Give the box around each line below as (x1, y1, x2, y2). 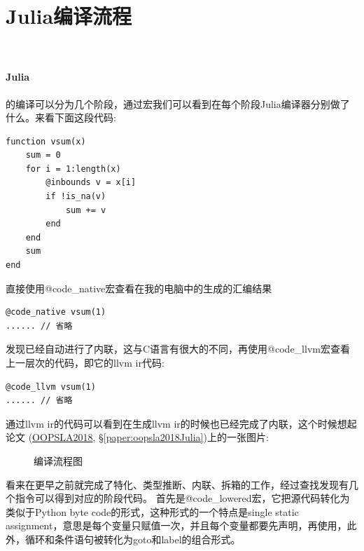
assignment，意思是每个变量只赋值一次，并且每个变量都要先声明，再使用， (6, 518, 347, 533)
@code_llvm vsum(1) (6, 381, 96, 392)
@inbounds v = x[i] (45, 177, 136, 188)
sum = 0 (25, 150, 61, 161)
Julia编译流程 (6, 1, 132, 30)
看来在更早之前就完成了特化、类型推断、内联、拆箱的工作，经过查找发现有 (6, 477, 349, 491)
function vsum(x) (6, 136, 86, 147)
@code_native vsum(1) (6, 307, 106, 318)
